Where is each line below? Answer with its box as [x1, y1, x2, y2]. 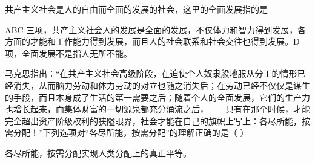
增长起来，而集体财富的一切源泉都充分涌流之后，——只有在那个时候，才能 [13, 103, 310, 115]
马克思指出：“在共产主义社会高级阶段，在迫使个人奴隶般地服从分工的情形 [5, 67, 297, 80]
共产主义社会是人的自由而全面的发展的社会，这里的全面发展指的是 [5, 3, 268, 15]
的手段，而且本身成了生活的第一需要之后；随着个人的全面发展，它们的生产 [5, 91, 302, 103]
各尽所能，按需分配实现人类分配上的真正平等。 [5, 146, 191, 159]
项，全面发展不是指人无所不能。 [5, 46, 132, 59]
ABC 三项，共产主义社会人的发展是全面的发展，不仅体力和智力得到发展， [5, 23, 298, 36]
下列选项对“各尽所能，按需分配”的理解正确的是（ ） [42, 126, 249, 139]
